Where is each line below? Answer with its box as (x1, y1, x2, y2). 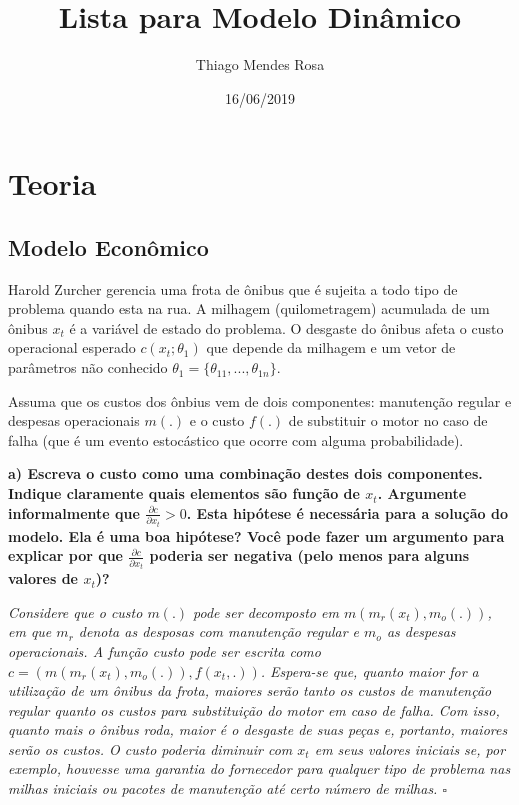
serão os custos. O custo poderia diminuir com (8, 738, 293, 759)
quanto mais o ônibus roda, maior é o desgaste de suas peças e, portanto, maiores (8, 719, 508, 740)
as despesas (386, 621, 456, 642)
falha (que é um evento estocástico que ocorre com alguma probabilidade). (8, 429, 464, 450)
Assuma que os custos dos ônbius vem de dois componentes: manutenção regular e (8, 390, 512, 411)
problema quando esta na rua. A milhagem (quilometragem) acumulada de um (8, 298, 490, 319)
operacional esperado (8, 337, 136, 358)
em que (8, 621, 52, 642)
